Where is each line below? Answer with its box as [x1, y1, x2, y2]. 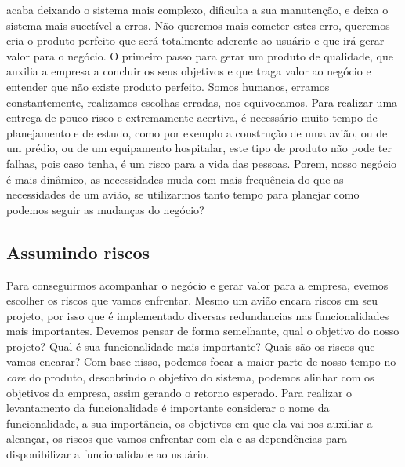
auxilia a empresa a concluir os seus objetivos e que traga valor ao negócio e [6, 63, 371, 79]
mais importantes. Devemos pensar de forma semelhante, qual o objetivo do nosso [6, 323, 400, 339]
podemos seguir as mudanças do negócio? [6, 201, 204, 217]
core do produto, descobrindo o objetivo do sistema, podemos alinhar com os [6, 369, 374, 385]
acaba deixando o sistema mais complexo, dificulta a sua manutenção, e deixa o [6, 2, 389, 17]
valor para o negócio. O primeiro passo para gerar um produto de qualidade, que [6, 47, 394, 64]
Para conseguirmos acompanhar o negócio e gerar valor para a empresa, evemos [6, 276, 389, 293]
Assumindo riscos [6, 239, 150, 264]
